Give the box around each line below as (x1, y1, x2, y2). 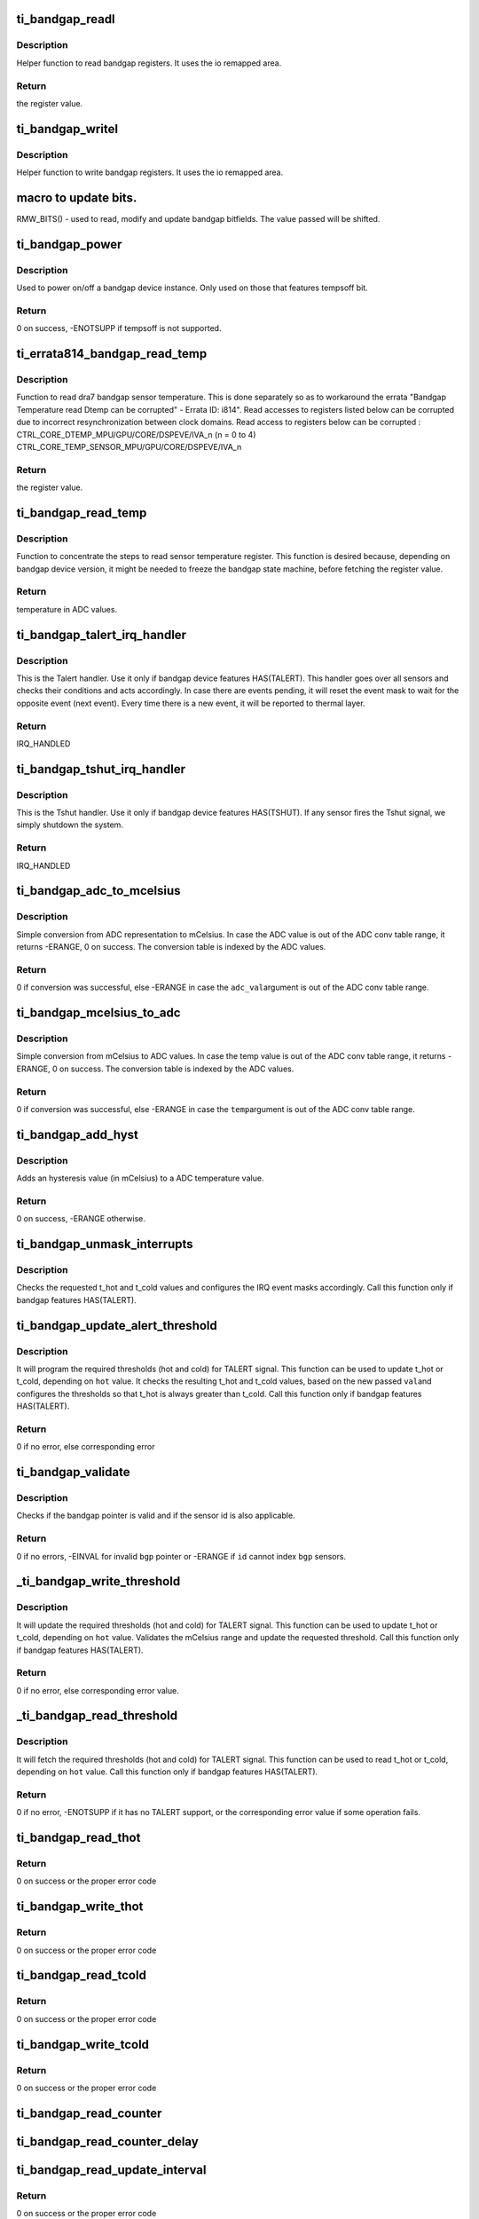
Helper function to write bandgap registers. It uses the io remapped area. (16, 167, 284, 178)
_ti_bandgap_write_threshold (16, 1574, 181, 1589)
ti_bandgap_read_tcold (16, 1968, 146, 1983)
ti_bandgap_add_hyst (16, 1127, 139, 1142)
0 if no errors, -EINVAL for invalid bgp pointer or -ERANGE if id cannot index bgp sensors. (16, 1551, 346, 1561)
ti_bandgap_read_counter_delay (16, 2134, 199, 2149)
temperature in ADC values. (16, 604, 118, 614)
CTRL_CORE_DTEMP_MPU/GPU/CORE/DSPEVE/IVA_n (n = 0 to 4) (16, 429, 256, 439)
